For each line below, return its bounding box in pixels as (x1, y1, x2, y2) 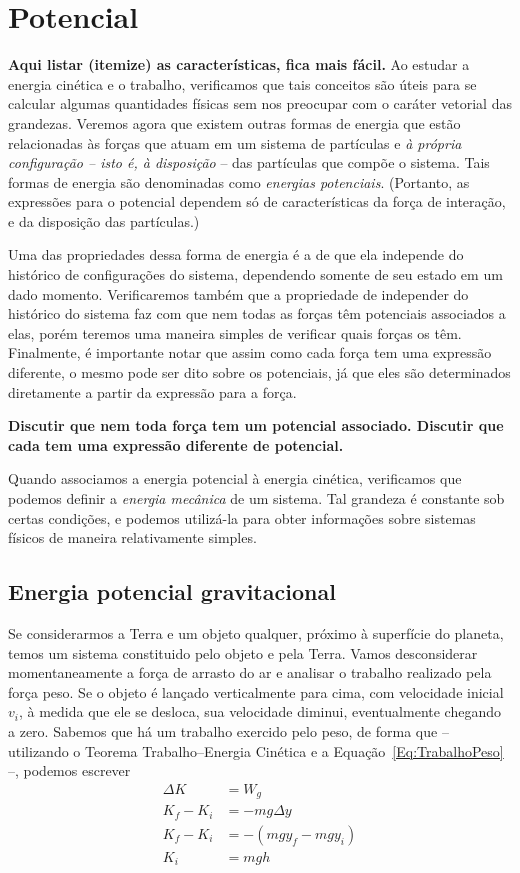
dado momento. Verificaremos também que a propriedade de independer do (8, 283, 469, 304)
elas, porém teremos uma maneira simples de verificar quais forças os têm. (8, 322, 462, 343)
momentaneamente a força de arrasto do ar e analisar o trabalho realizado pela (8, 662, 492, 683)
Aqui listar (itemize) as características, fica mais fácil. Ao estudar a (8, 54, 470, 75)
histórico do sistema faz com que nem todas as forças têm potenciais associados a (8, 303, 506, 324)
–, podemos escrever (8, 760, 131, 781)
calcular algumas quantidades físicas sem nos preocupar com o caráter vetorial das (8, 93, 512, 114)
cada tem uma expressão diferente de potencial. (8, 434, 344, 455)
